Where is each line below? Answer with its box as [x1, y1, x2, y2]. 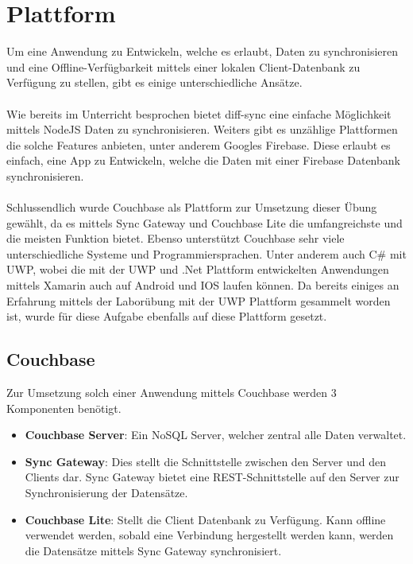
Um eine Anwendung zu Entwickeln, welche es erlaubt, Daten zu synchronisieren [6, 43, 399, 60]
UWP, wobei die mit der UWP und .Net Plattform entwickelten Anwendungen [6, 261, 389, 278]
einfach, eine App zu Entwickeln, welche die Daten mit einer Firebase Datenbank [6, 152, 400, 169]
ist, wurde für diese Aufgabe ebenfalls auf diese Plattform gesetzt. [6, 308, 327, 325]
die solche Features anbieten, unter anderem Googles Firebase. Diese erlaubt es [6, 136, 391, 153]
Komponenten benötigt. [6, 399, 122, 416]
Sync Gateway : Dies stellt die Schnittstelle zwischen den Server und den [25, 453, 386, 469]
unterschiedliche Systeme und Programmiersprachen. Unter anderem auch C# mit [6, 245, 407, 262]
